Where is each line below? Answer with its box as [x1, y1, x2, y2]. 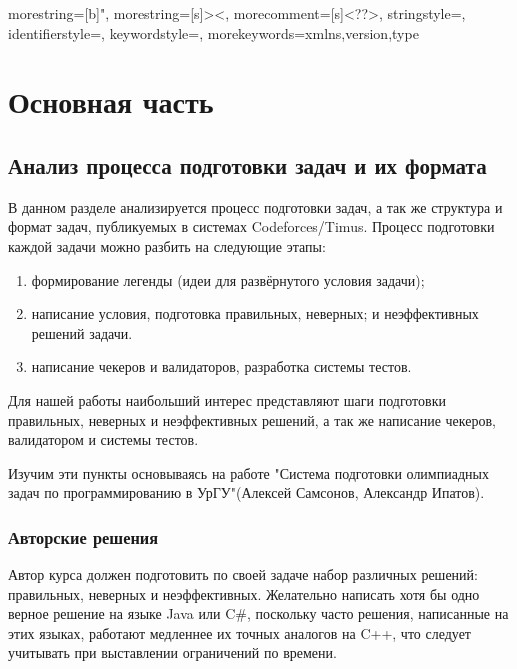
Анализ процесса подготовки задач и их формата [8, 149, 487, 180]
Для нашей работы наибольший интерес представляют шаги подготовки [8, 389, 446, 410]
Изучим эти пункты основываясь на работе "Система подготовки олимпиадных [8, 462, 489, 483]
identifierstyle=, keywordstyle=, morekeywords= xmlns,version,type [8, 22, 419, 43]
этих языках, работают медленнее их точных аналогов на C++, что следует [8, 622, 471, 643]
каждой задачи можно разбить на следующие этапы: [8, 235, 326, 256]
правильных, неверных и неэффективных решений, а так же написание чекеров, [8, 409, 496, 430]
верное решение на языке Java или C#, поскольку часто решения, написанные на [8, 603, 509, 624]
